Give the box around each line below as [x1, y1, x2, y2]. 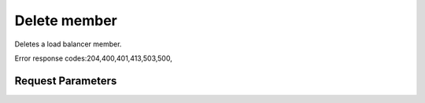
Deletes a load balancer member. [14, 39, 122, 49]
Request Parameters [14, 74, 117, 87]
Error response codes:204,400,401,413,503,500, [14, 53, 172, 63]
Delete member [14, 12, 117, 29]
